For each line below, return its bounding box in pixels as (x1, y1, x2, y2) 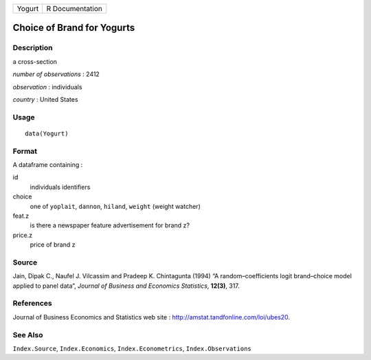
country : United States (12, 95, 78, 103)
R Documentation (46, 4, 103, 13)
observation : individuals (12, 82, 82, 91)
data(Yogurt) (25, 129, 69, 137)
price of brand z (30, 240, 76, 249)
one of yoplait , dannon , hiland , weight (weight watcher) (30, 202, 201, 210)
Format (12, 146, 38, 156)
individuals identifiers (30, 183, 91, 191)
